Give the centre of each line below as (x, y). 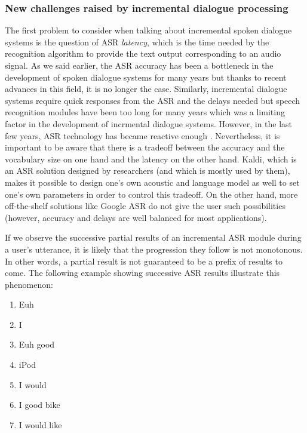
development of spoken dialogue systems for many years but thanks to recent (146, 77)
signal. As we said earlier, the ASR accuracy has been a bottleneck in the (139, 65)
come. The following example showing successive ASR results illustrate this (142, 273)
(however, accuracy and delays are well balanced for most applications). (136, 217)
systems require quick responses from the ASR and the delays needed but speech (153, 100)
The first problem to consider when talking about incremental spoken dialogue (148, 30)
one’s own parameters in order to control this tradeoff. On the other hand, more (151, 194)
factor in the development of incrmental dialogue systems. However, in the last (149, 123)
